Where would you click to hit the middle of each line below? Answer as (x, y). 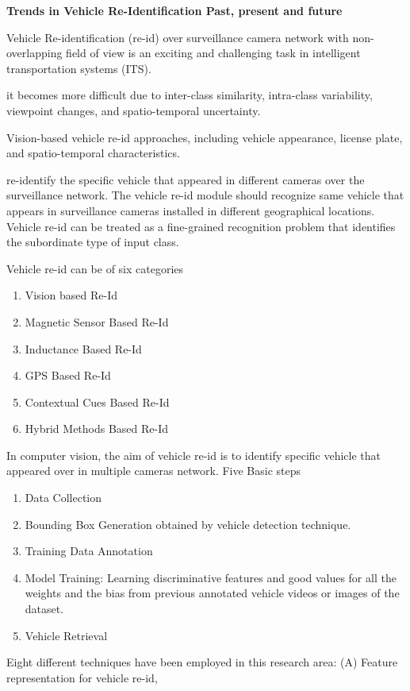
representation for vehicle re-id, (82, 677)
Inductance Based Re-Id (83, 348)
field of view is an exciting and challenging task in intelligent (213, 53)
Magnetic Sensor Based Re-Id (97, 321)
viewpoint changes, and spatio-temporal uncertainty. (134, 110)
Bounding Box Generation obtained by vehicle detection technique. (188, 524)
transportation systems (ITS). (79, 68)
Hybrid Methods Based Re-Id (97, 428)
